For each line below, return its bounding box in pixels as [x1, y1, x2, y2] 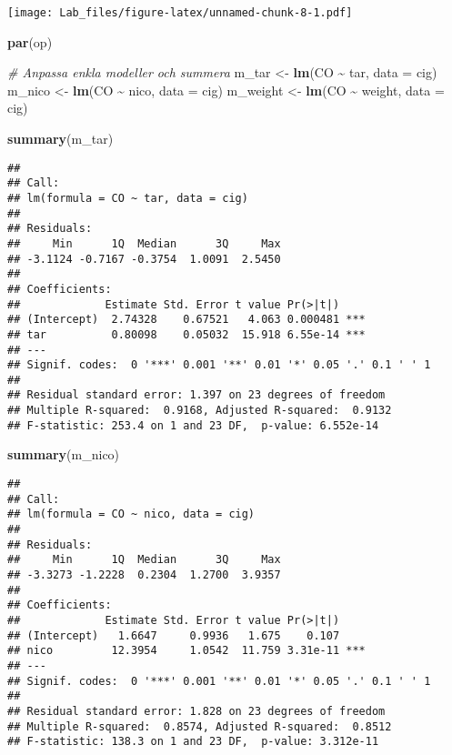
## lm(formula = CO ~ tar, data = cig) [7, 191, 248, 205]
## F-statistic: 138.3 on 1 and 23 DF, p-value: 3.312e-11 [7, 735, 379, 749]
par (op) [7, 32, 53, 51]
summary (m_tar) [7, 129, 114, 148]
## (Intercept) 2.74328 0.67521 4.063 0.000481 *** [7, 313, 366, 327]
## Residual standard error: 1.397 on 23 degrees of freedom [7, 388, 386, 402]
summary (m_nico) [7, 445, 120, 464]
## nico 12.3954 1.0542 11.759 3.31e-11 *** [7, 644, 366, 658]
